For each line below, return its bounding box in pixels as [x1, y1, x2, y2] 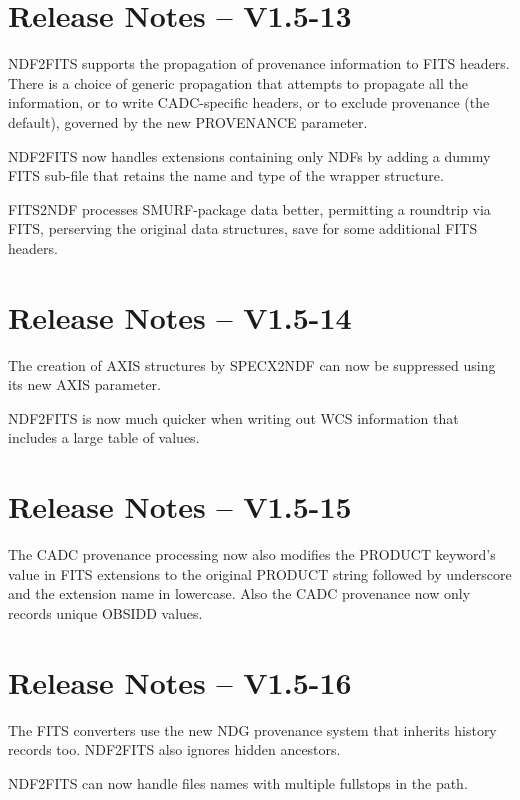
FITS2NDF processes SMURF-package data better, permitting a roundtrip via [8, 198, 491, 219]
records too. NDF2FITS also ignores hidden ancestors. [8, 739, 341, 760]
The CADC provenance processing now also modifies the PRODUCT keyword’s [8, 544, 496, 565]
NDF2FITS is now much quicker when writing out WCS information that [8, 407, 459, 428]
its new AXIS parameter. [8, 374, 161, 395]
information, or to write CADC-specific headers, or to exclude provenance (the [8, 92, 490, 113]
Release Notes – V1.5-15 [8, 486, 352, 527]
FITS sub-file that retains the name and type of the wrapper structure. [8, 165, 444, 186]
